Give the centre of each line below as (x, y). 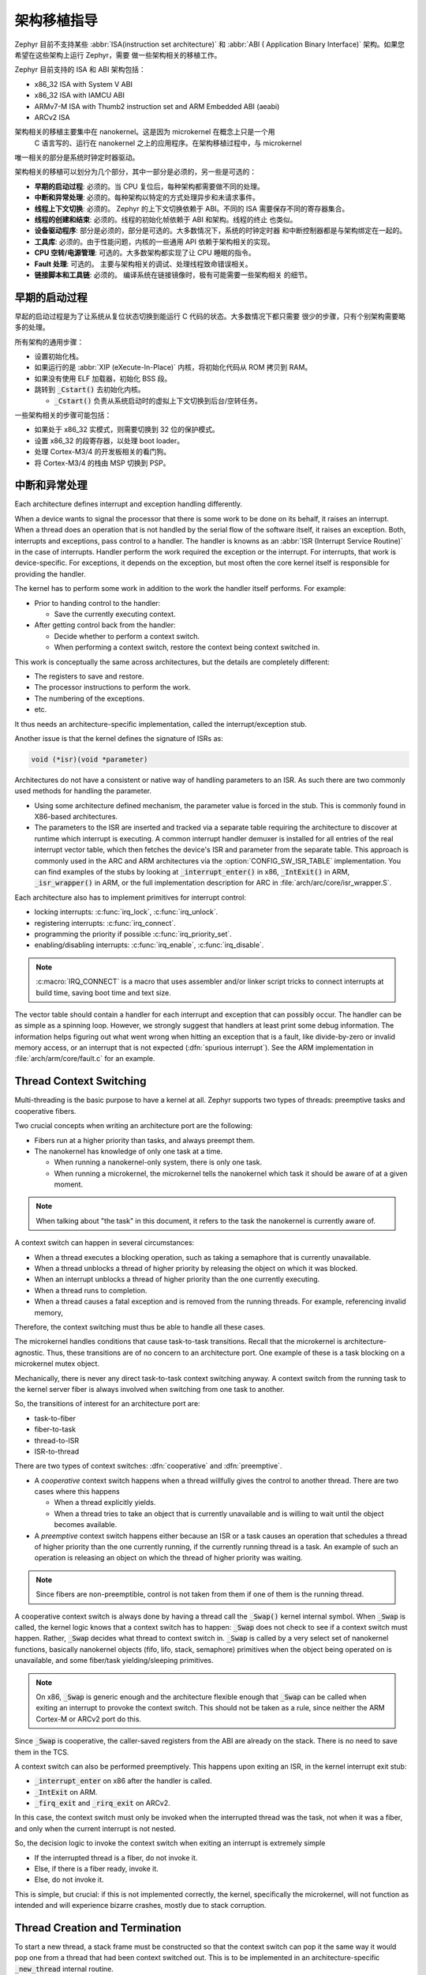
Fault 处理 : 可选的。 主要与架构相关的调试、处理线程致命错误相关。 (143, 264)
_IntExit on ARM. (66, 1792)
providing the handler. (50, 574)
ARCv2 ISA (52, 117)
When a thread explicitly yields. (105, 1503)
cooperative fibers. (45, 1111)
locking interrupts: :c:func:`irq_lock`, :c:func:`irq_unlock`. (126, 912)
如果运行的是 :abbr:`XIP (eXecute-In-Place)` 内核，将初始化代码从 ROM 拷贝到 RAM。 (173, 367)
